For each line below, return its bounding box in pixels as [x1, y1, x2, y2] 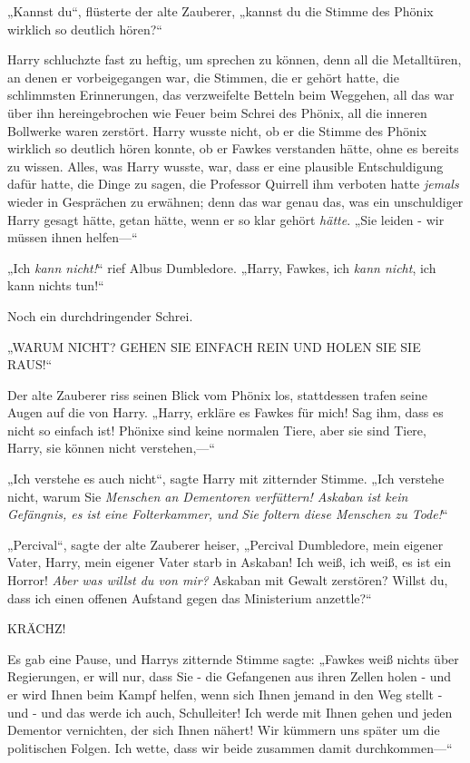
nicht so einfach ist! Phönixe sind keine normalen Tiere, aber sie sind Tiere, [7, 420, 426, 439]
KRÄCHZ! [7, 619, 66, 638]
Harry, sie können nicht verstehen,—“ [7, 438, 215, 457]
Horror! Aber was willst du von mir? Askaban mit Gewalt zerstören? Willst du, [7, 571, 448, 590]
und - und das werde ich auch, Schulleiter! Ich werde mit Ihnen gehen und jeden [7, 702, 453, 721]
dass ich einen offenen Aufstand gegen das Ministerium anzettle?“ [7, 588, 372, 607]
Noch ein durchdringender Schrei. [7, 306, 193, 325]
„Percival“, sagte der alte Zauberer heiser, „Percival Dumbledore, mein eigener [7, 534, 444, 553]
